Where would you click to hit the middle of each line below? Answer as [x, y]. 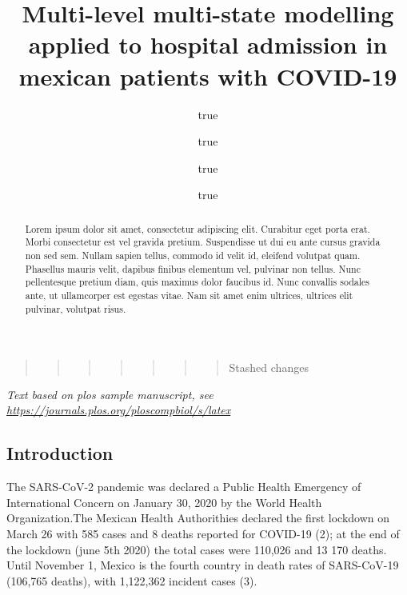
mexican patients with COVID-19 [208, 76]
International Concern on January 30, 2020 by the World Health [164, 502]
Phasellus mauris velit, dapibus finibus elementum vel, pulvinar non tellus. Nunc [193, 268]
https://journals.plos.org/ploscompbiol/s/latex [119, 410]
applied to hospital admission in [208, 44]
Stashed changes [269, 367]
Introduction [60, 453]
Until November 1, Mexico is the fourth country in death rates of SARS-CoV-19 [203, 565]
